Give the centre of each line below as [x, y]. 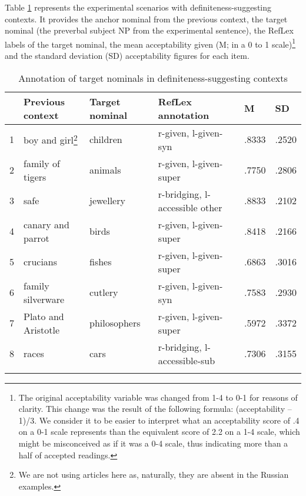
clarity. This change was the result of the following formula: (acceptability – [155, 409]
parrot [36, 238]
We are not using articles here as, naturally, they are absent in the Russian [154, 475]
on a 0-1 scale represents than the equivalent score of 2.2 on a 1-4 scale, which [159, 432]
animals [105, 170]
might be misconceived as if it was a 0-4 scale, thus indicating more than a [153, 443]
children [106, 139]
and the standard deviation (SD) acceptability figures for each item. [127, 56]
